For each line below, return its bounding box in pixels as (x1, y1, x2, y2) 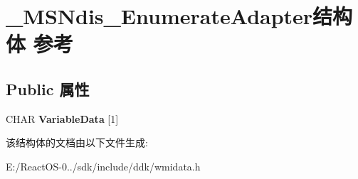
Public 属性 (6, 77, 90, 99)
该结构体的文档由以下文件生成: (6, 135, 148, 150)
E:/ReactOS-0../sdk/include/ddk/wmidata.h (6, 158, 201, 173)
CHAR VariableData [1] (6, 111, 119, 126)
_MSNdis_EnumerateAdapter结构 (6, 1, 353, 31)
